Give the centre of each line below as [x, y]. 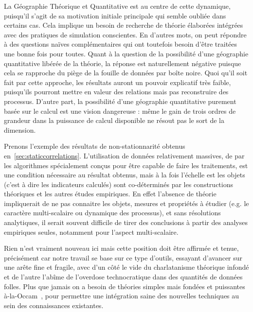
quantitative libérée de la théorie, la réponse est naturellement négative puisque [123, 63]
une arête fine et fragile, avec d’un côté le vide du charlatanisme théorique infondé [126, 267]
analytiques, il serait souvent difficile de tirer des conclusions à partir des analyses [126, 222]
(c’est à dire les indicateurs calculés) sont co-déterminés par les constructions [118, 184]
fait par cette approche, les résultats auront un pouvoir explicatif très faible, [117, 82]
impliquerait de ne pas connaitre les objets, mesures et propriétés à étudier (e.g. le [126, 203]
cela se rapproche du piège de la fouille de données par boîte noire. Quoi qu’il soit [126, 73]
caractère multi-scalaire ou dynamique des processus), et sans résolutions [112, 213]
